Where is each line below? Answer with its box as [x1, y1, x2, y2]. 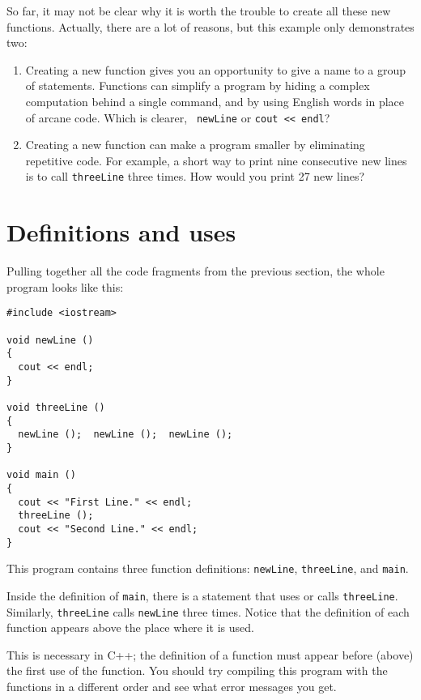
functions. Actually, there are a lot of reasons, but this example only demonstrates [6, 18, 415, 35]
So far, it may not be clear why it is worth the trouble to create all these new [6, 2, 391, 19]
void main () [6, 469, 76, 481]
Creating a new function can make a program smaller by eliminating [25, 136, 365, 153]
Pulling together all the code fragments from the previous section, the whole [6, 262, 385, 280]
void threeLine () [6, 401, 105, 413]
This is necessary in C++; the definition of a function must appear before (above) [6, 646, 414, 663]
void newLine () [6, 334, 94, 346]
